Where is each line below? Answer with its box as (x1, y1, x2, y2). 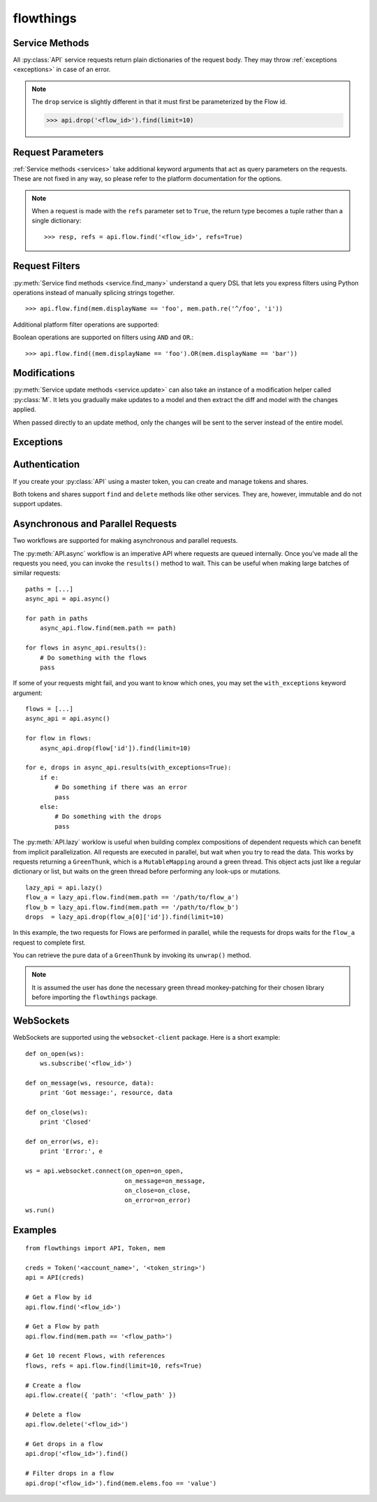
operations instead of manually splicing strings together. (13, 288, 175, 296)
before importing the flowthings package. (31, 993, 158, 1001)
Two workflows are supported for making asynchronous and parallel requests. (13, 536, 238, 545)
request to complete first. (13, 938, 87, 947)
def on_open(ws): (25, 1050, 84, 1057)
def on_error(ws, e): (25, 1138, 99, 1146)
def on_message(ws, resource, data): (25, 1079, 155, 1087)
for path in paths (25, 614, 89, 622)
